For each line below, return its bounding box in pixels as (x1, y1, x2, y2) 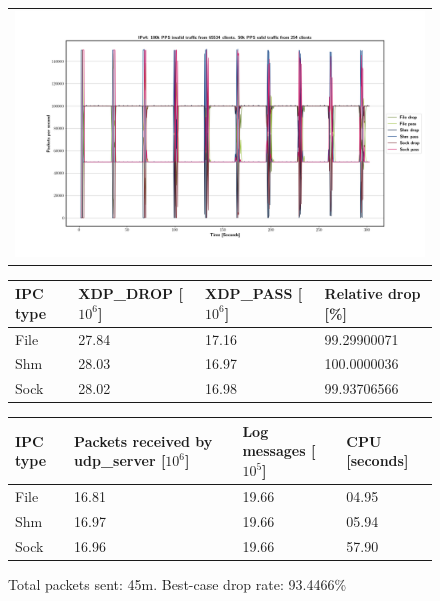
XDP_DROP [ (78, 283, 183, 304)
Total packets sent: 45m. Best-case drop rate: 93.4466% (8, 573, 347, 594)
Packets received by (74, 430, 213, 451)
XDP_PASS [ (205, 283, 303, 304)
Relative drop (324, 283, 421, 304)
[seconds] (346, 450, 409, 471)
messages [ (242, 440, 316, 461)
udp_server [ (74, 450, 166, 471)
